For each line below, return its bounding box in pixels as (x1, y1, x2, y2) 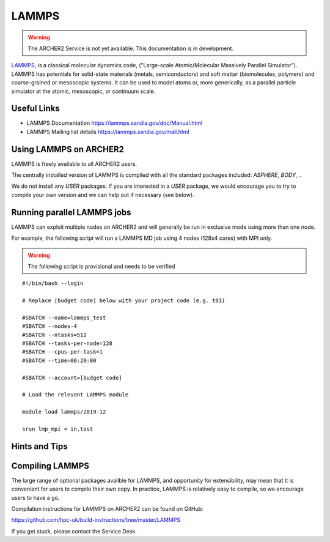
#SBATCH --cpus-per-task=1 (22, 349, 103, 355)
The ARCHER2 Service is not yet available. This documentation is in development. (28, 45, 234, 52)
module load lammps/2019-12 (22, 409, 106, 415)
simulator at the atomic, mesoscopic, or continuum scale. (11, 87, 156, 95)
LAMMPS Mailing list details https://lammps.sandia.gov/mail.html (26, 128, 189, 135)
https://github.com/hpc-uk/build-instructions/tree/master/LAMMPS (11, 516, 180, 524)
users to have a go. (11, 494, 60, 501)
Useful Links (11, 103, 61, 114)
